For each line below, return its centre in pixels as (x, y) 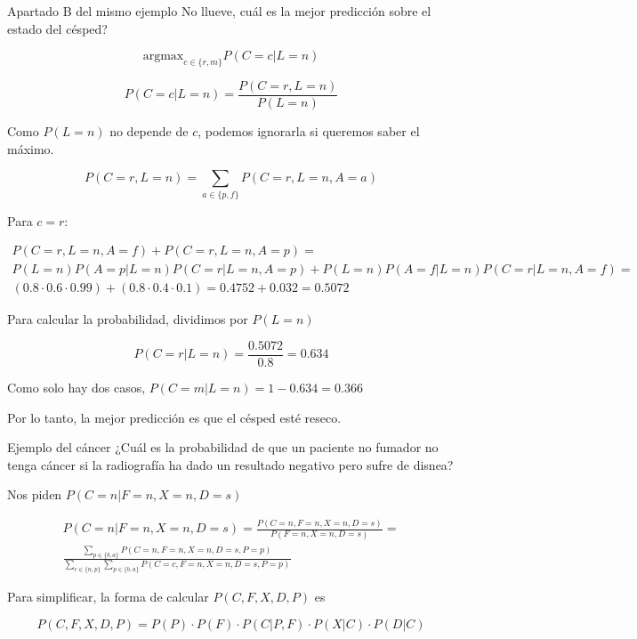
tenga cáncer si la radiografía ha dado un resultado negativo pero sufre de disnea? (230, 464)
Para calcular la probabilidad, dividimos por (128, 319)
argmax (163, 57)
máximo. (31, 148)
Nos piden (35, 494)
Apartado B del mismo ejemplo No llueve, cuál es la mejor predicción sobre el (219, 11)
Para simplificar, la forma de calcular (108, 597)
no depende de (149, 131)
